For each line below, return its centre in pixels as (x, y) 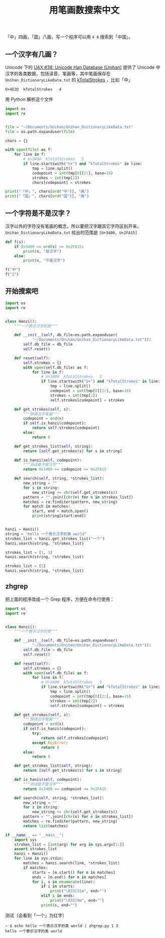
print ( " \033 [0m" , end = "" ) (77, 901)
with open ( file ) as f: (29, 150)
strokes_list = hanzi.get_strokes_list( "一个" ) (55, 539)
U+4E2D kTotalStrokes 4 (33, 89)
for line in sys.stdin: (39, 859)
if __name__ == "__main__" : (35, 835)
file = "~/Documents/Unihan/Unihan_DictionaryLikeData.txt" (69, 127)
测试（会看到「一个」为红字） (36, 915)
